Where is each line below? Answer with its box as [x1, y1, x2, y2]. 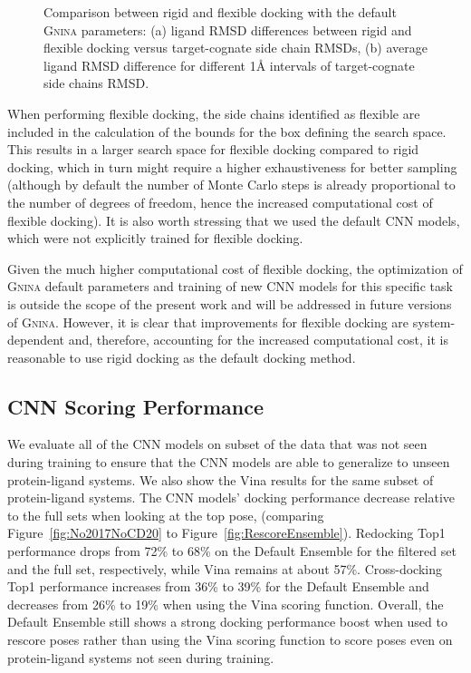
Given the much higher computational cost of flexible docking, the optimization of [7, 258, 463, 278]
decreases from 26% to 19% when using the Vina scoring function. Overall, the [7, 594, 444, 613]
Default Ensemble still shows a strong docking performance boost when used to [7, 612, 447, 631]
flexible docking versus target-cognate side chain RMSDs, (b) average [43, 38, 428, 57]
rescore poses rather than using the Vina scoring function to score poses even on [7, 630, 453, 649]
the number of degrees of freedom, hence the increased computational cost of [7, 192, 433, 211]
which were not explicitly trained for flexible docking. [7, 229, 303, 248]
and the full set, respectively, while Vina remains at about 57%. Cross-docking [7, 559, 443, 578]
